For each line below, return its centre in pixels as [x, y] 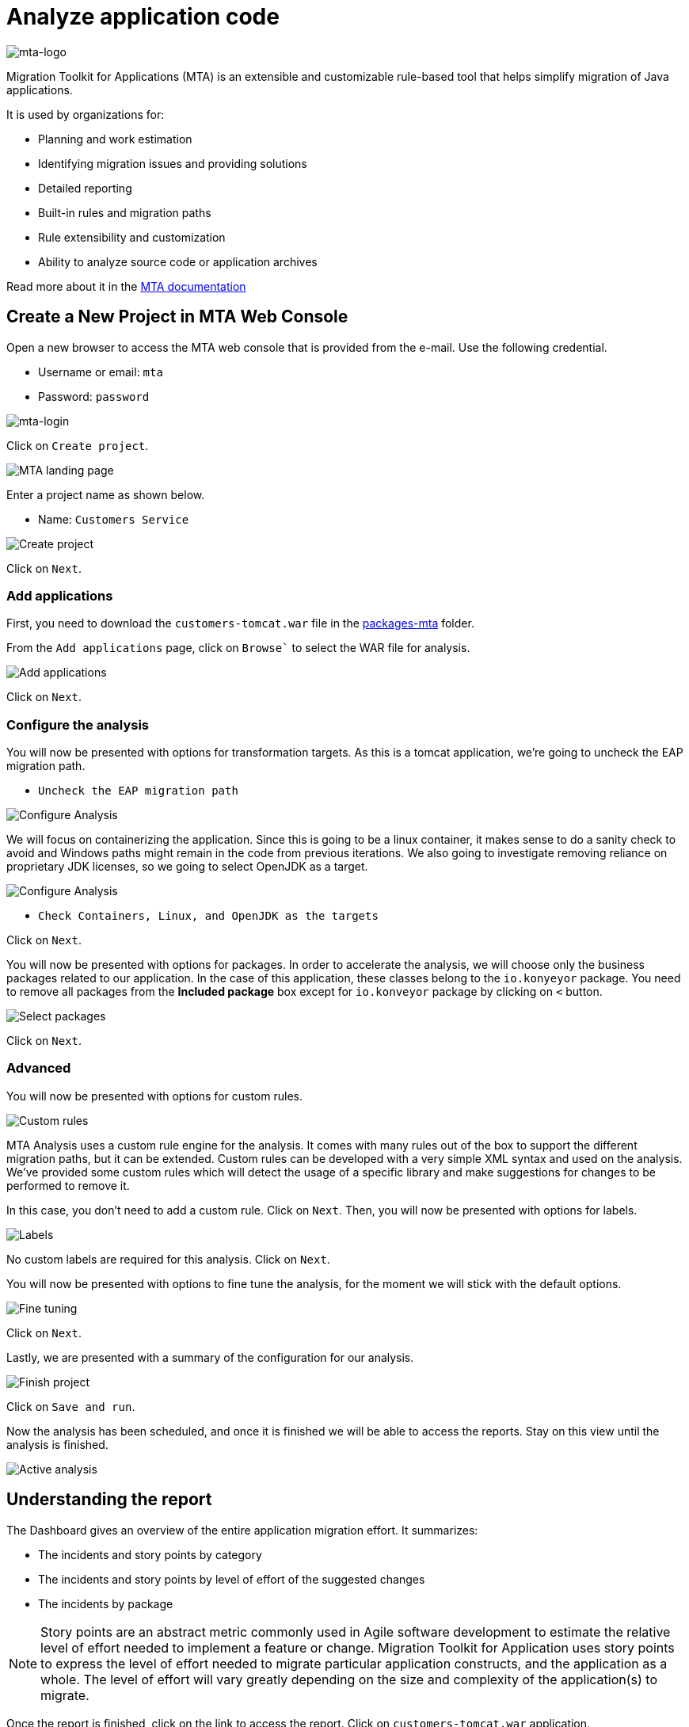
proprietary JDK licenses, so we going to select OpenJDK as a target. [187, 867]
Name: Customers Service [114, 519]
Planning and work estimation [115, 139]
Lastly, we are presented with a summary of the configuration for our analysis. [210, 1357]
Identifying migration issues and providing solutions [173, 163]
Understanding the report [109, 1500]
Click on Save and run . [71, 1406]
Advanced [39, 1068]
